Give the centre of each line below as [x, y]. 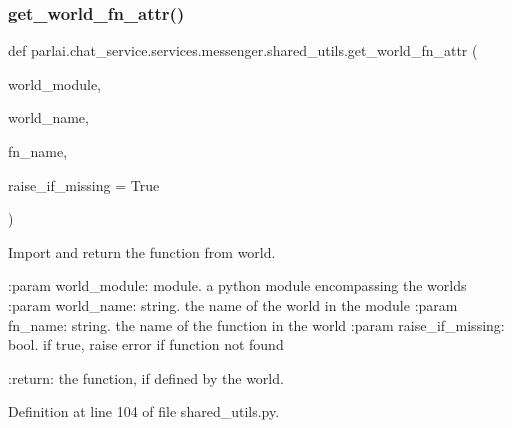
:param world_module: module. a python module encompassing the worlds [237, 285]
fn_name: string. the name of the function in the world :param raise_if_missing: [256, 324]
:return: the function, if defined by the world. [146, 377]
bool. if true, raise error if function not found [146, 344]
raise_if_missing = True [84, 184]
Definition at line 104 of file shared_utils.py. [144, 411]
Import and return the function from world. [142, 251]
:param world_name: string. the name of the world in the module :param [233, 304]
